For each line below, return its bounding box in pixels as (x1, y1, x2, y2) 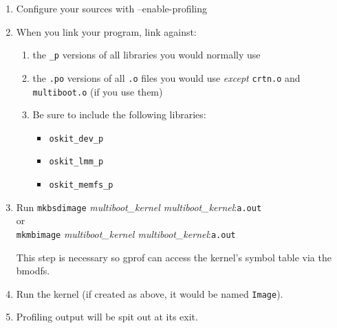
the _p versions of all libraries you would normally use (32, 47, 261, 62)
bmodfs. (16, 263, 50, 278)
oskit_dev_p (49, 133, 104, 144)
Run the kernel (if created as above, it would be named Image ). (16, 286, 283, 300)
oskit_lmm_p (49, 157, 104, 167)
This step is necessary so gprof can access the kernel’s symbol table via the (16, 250, 331, 264)
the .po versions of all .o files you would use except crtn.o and (32, 70, 301, 85)
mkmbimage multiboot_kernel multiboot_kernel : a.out (16, 226, 236, 241)
